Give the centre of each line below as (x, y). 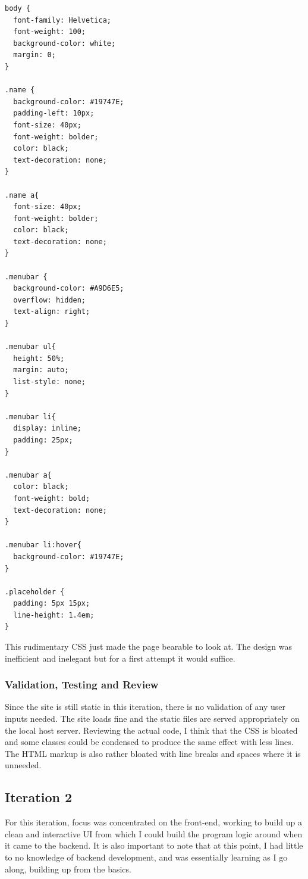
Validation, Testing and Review (82, 685)
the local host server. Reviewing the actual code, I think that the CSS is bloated (151, 730)
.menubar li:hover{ (43, 545)
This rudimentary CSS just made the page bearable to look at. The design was (149, 646)
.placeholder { (35, 592)
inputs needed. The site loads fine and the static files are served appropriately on (152, 719)
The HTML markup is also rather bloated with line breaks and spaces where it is (153, 753)
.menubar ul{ (30, 347)
